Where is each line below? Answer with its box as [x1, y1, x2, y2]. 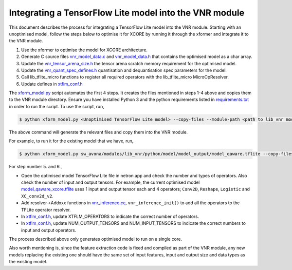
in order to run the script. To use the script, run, [9, 103, 104, 109]
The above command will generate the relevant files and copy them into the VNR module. [9, 129, 188, 135]
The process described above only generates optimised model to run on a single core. [9, 236, 182, 242]
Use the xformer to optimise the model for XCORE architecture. [21, 47, 148, 53]
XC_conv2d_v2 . [21, 193, 54, 199]
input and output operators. [21, 227, 76, 233]
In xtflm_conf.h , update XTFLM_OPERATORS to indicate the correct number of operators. [21, 213, 199, 219]
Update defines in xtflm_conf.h [21, 81, 83, 87]
